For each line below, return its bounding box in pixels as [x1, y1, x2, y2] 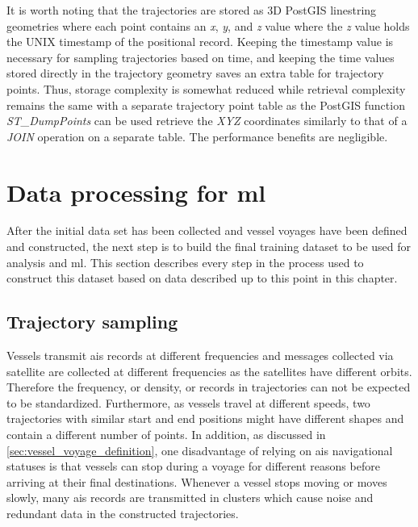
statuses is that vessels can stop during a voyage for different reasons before [6, 458, 380, 475]
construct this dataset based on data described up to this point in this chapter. [6, 270, 398, 287]
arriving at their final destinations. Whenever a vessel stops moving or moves [6, 473, 387, 490]
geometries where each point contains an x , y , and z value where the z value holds [6, 17, 410, 34]
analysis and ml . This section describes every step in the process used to [6, 253, 364, 270]
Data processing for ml [6, 175, 266, 208]
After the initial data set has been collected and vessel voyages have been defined [6, 222, 408, 239]
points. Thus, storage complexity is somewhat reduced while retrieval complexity [6, 80, 406, 97]
